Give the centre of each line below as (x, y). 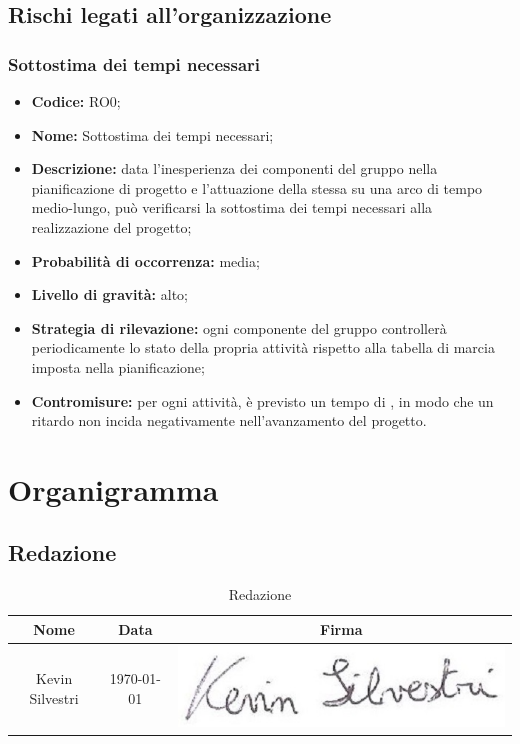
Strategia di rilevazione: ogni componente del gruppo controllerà (239, 327)
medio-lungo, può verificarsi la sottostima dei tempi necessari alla (232, 207)
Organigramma (113, 488)
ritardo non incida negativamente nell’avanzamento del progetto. (229, 420)
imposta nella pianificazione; (118, 366)
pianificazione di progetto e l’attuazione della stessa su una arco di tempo (257, 187)
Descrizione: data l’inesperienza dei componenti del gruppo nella (234, 168)
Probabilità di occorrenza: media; (145, 260)
